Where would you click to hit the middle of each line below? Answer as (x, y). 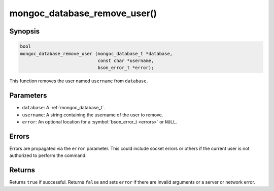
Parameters (28, 96)
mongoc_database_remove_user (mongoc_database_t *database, (96, 54)
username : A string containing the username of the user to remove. (93, 115)
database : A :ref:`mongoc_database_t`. (63, 108)
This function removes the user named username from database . (79, 81)
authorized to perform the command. (48, 155)
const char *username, (126, 60)
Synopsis (25, 31)
